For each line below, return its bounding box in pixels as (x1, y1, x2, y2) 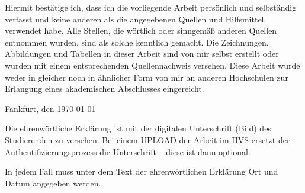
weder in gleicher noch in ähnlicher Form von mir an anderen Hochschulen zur (5, 70, 288, 83)
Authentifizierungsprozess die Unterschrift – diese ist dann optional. (5, 145, 251, 157)
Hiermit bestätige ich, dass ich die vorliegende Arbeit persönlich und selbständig (5, 1, 297, 13)
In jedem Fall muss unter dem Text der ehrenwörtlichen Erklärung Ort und (5, 165, 278, 178)
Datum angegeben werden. (5, 176, 101, 189)
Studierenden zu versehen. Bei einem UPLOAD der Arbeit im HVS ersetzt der (5, 133, 290, 146)
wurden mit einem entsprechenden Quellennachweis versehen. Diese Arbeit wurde (5, 59, 300, 71)
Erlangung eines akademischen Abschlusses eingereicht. (5, 82, 204, 95)
